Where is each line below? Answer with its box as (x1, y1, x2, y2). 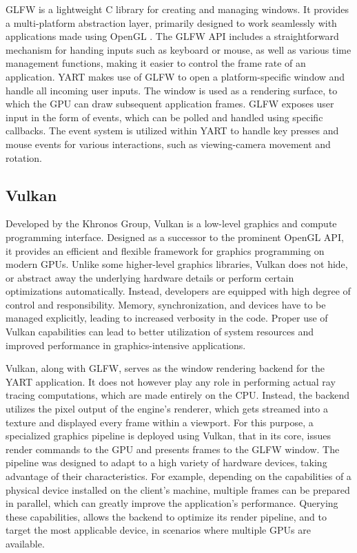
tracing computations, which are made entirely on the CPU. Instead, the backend (6, 388, 350, 402)
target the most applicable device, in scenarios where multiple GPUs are (6, 523, 311, 537)
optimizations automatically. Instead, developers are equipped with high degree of (6, 284, 351, 298)
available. (6, 536, 45, 550)
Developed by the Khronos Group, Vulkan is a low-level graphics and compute (6, 216, 337, 231)
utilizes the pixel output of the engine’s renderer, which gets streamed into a (6, 401, 328, 416)
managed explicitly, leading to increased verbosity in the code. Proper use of (6, 311, 328, 325)
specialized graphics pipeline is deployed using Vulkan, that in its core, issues (6, 428, 331, 443)
